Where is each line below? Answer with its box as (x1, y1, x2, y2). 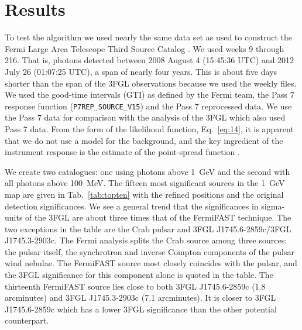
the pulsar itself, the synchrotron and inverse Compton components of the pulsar (5, 245, 294, 257)
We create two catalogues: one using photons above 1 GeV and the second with (5, 165, 290, 177)
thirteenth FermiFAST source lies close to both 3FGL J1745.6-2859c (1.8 (5, 280, 266, 292)
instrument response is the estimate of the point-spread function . (5, 146, 240, 158)
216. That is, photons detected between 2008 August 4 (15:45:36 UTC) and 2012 (5, 54, 294, 66)
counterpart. (5, 314, 49, 326)
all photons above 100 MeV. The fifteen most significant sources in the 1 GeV (5, 177, 285, 189)
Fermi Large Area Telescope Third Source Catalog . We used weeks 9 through (5, 42, 284, 54)
